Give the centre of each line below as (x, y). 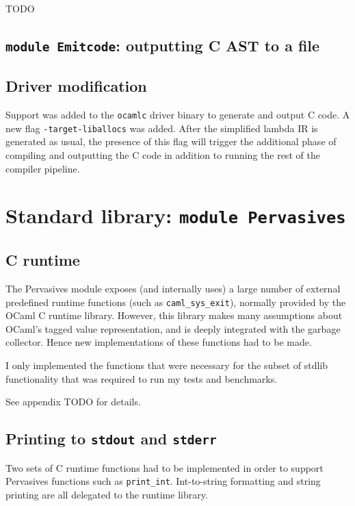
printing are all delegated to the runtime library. (107, 494)
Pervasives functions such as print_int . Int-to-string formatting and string (163, 481)
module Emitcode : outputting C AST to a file (163, 45)
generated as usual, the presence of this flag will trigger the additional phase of (171, 141)
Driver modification (76, 86)
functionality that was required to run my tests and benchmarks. (142, 378)
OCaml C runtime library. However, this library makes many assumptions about (174, 315)
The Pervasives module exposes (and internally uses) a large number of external (173, 288)
